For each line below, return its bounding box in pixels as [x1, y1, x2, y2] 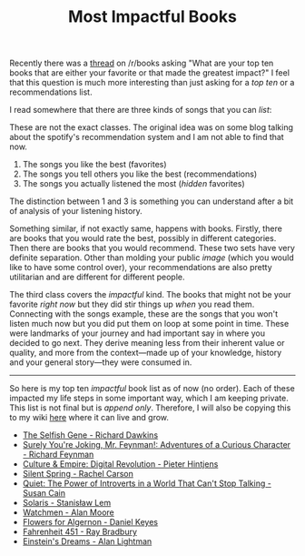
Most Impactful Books [67, 6, 238, 27]
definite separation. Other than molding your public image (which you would [9, 252, 295, 263]
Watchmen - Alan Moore [22, 507, 115, 518]
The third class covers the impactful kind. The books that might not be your [9, 289, 291, 300]
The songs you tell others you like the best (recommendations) [22, 168, 258, 179]
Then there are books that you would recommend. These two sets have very [9, 243, 295, 254]
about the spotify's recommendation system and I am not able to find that [9, 132, 284, 143]
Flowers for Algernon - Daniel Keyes [22, 517, 159, 528]
